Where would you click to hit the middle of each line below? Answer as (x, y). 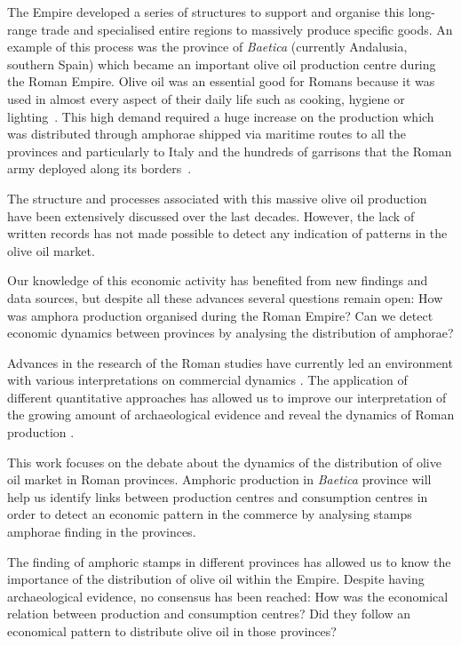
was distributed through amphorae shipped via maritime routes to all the (207, 134)
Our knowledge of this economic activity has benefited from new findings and (218, 280)
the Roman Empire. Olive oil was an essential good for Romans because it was (221, 81)
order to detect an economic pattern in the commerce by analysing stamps (210, 514)
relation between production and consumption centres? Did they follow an (209, 614)
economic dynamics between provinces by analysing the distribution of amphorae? (230, 333)
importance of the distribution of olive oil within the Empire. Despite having (216, 579)
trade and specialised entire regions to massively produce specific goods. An (247, 29)
